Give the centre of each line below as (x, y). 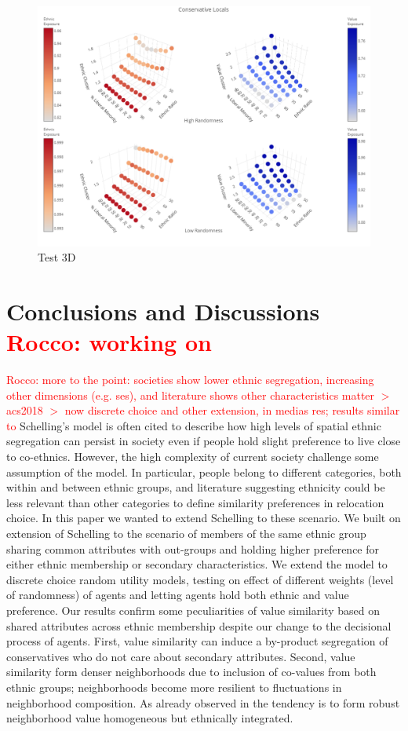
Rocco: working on (109, 342)
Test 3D (57, 257)
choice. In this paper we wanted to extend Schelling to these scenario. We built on (204, 518)
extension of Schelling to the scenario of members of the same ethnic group (186, 534)
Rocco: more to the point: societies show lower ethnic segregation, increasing (190, 380)
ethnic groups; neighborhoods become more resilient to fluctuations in (174, 687)
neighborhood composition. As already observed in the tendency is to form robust (203, 702)
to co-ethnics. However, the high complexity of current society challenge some (193, 457)
